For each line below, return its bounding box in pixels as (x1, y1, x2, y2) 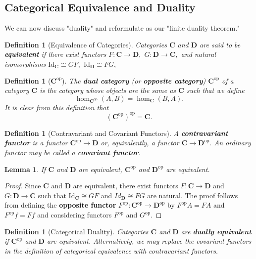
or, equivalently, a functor (101, 137, 179, 148)
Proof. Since (4, 180, 41, 191)
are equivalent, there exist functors (73, 180, 178, 191)
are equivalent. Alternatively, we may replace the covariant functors (47, 236, 252, 246)
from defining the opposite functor (4, 200, 116, 210)
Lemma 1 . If (4, 164, 46, 174)
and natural (181, 49, 216, 59)
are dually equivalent (181, 226, 252, 236)
